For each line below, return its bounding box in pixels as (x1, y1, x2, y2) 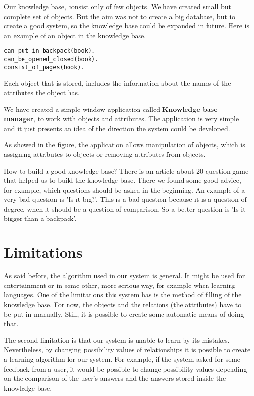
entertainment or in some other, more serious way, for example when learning (4, 280, 236, 290)
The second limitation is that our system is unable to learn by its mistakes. (4, 334, 230, 345)
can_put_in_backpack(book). (4, 47, 95, 55)
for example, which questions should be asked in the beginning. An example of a (4, 184, 245, 195)
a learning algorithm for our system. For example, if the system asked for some (4, 353, 241, 364)
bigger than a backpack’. (4, 213, 77, 223)
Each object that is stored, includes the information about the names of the (4, 78, 231, 88)
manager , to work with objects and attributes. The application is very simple (4, 113, 239, 124)
